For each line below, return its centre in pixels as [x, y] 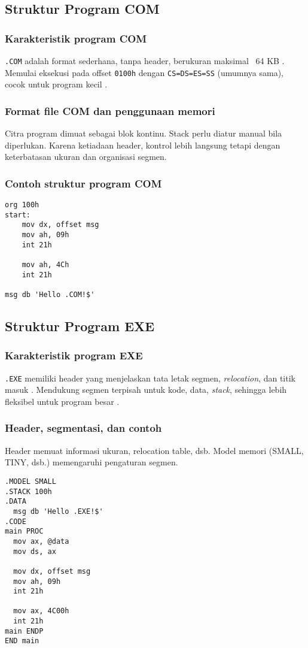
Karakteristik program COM [76, 38]
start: [18, 215]
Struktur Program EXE [80, 326]
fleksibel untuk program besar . [62, 401]
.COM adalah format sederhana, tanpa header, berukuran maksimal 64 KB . [145, 60]
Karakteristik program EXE [74, 355]
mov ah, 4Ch [45, 265]
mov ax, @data [41, 541]
